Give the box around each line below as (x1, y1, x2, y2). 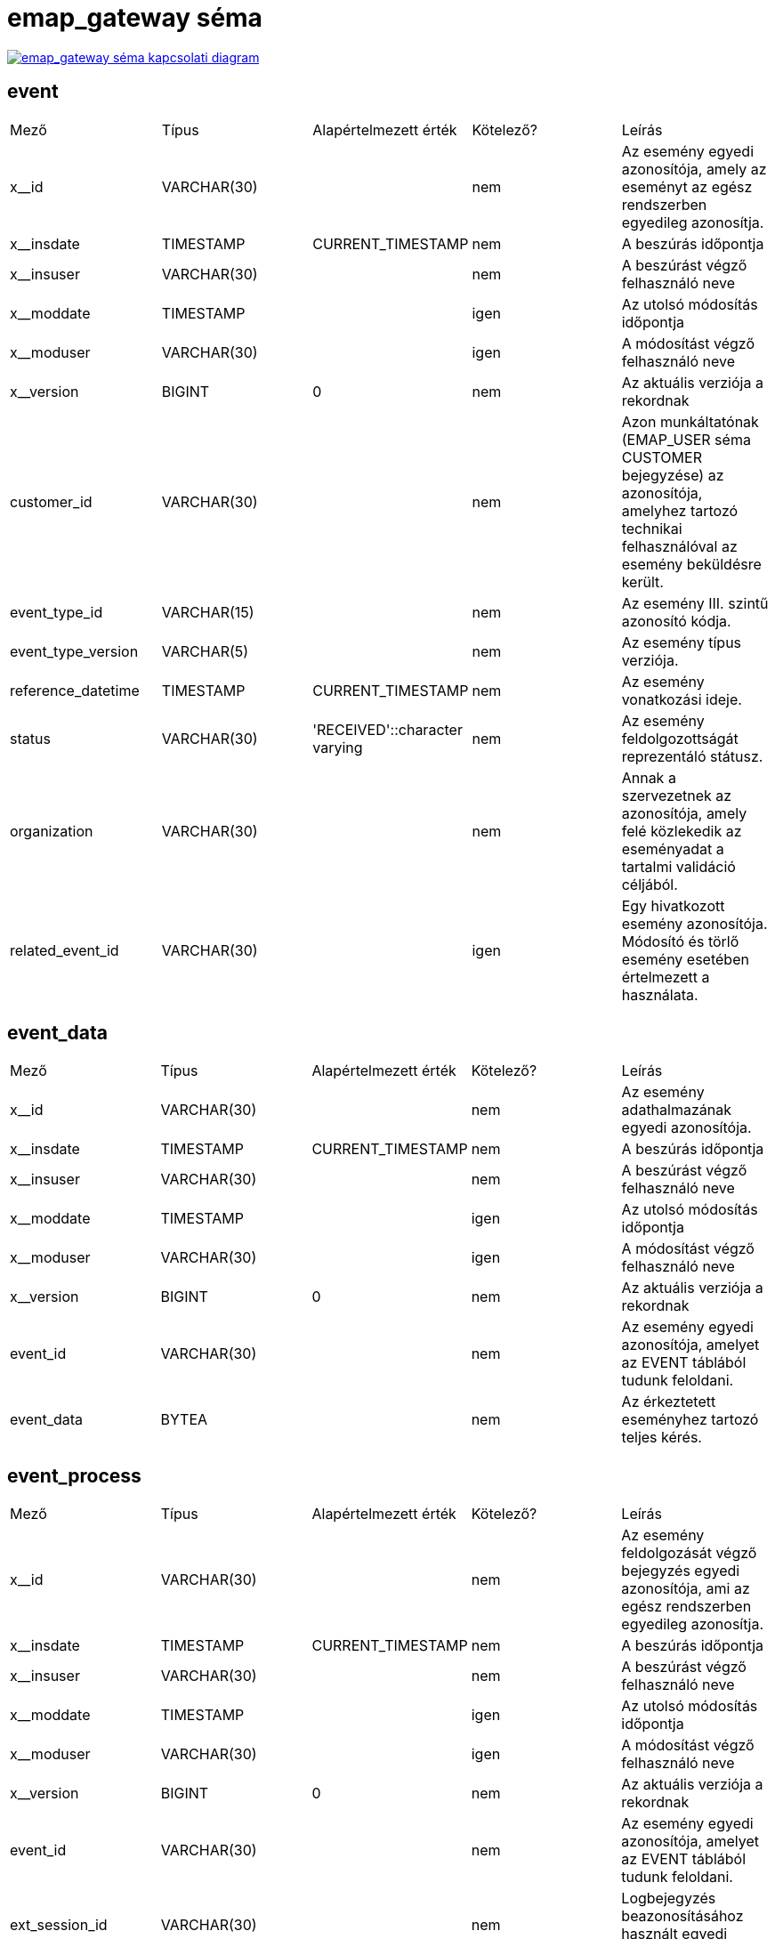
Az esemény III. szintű (621, 594, 769, 612)
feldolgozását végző (621, 1544, 757, 1563)
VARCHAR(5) (161, 642, 249, 660)
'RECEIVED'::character (312, 720, 463, 739)
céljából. (621, 875, 678, 893)
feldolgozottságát (621, 729, 739, 747)
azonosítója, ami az (621, 1579, 750, 1598)
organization (10, 821, 93, 840)
